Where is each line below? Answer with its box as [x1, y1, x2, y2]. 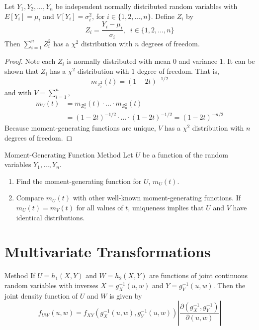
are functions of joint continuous [149, 270, 248, 281]
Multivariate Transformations [4, 241, 211, 262]
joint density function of [4, 290, 78, 301]
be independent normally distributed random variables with [55, 1, 238, 11]
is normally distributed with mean [67, 56, 171, 66]
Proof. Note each [4, 56, 56, 66]
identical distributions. [16, 212, 85, 222]
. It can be [223, 56, 255, 66]
